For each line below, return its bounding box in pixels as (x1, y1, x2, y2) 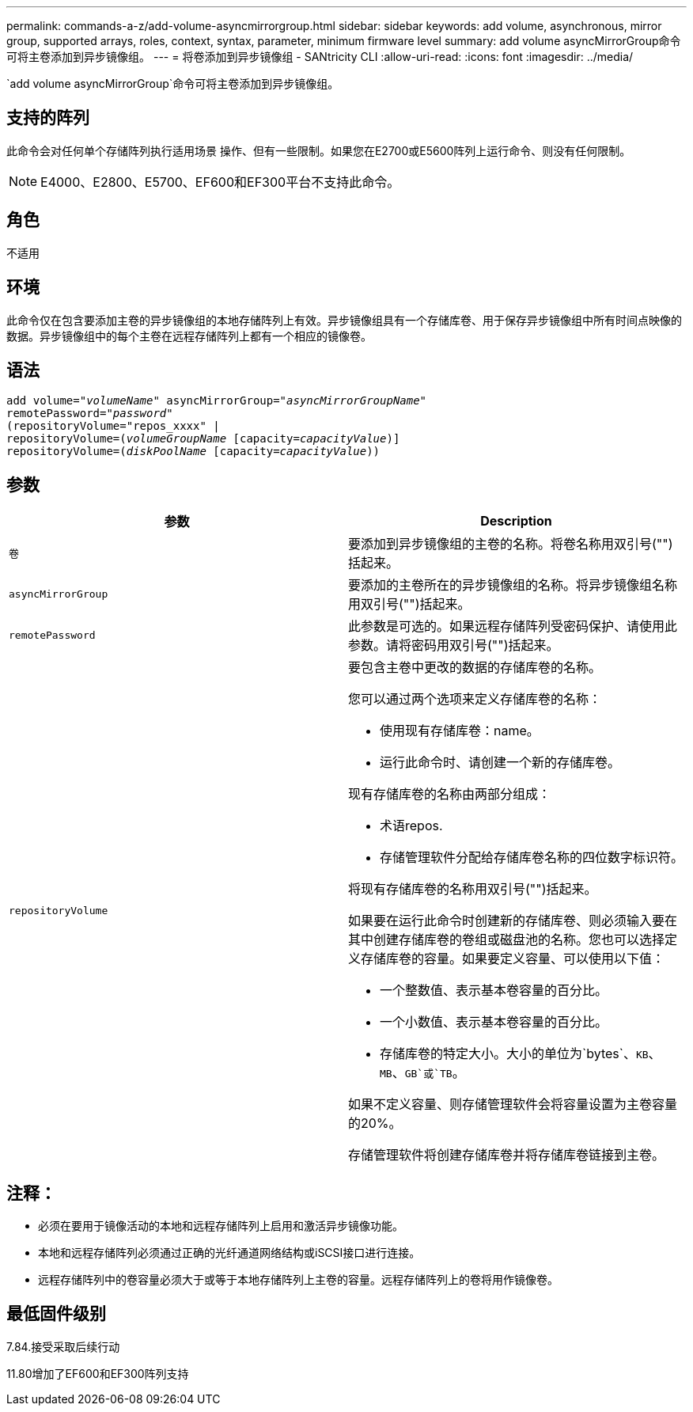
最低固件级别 (6, 1304, 106, 1324)
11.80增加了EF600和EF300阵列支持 (6, 1366, 189, 1380)
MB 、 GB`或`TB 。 (380, 1065, 465, 1081)
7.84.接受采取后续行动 (6, 1339, 120, 1353)
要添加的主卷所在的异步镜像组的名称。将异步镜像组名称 (348, 577, 678, 594)
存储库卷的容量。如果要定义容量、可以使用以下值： (361, 951, 665, 967)
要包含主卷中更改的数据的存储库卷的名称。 (348, 659, 602, 676)
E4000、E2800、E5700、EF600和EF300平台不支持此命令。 (40, 173, 400, 190)
